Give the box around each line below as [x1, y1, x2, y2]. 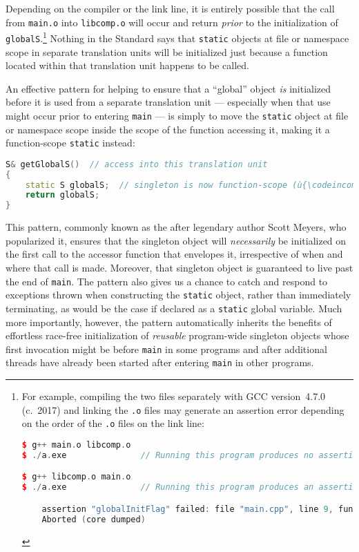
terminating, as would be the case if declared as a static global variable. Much [6, 301, 342, 315]
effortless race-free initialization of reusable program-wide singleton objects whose [6, 328, 349, 343]
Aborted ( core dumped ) [41, 514, 146, 524]
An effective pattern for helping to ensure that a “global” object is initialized [6, 81, 331, 95]
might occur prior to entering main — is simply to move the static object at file [6, 108, 349, 122]
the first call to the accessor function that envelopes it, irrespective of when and [6, 247, 343, 261]
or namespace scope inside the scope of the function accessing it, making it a [6, 122, 330, 136]
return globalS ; [25, 190, 100, 200]
